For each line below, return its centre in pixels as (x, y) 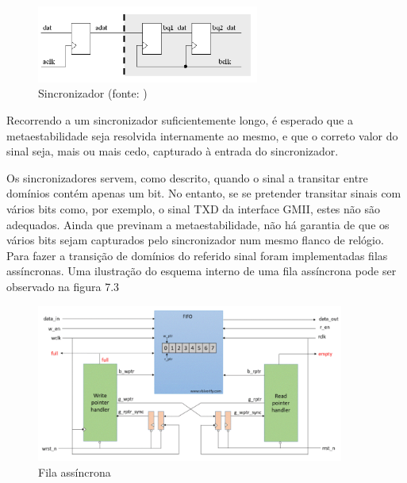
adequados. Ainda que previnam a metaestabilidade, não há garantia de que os (198, 224)
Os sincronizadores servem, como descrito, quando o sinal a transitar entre (187, 177)
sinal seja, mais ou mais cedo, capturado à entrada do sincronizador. (173, 151)
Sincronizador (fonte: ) (93, 93)
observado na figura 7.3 (63, 286)
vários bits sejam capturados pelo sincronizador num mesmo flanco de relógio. (195, 240)
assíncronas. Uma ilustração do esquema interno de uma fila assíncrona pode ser (202, 271)
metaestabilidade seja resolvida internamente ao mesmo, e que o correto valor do (202, 135)
